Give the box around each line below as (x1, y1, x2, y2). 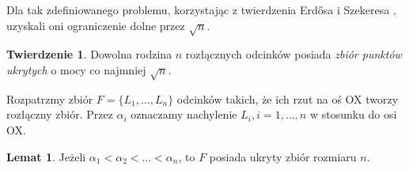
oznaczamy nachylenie (131, 106, 237, 123)
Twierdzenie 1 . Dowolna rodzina (6, 46, 172, 62)
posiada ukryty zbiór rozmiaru (209, 148, 357, 164)
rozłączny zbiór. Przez (6, 106, 113, 123)
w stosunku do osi (309, 106, 397, 123)
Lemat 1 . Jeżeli (6, 148, 86, 164)
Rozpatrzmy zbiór (6, 90, 93, 107)
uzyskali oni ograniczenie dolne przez (6, 17, 185, 33)
